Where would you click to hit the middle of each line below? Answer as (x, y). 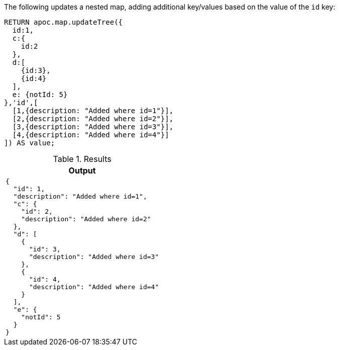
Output (82, 170)
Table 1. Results (82, 159)
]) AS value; (30, 143)
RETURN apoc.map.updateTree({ (64, 22)
